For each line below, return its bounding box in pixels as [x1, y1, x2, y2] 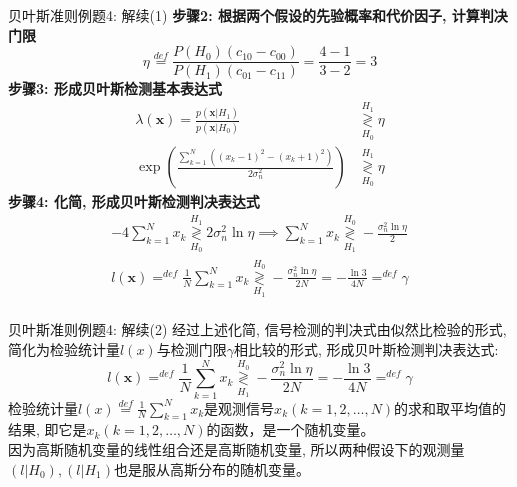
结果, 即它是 [8, 419, 87, 440]
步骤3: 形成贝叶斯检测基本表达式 [8, 78, 222, 99]
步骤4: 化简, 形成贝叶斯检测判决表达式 [8, 191, 260, 212]
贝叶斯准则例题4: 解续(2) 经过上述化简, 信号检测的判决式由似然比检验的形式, [8, 319, 507, 340]
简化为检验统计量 [8, 338, 120, 359]
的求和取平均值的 [394, 397, 507, 418]
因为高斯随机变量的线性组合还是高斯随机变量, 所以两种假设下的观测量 [8, 439, 465, 460]
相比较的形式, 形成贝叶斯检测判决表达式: [233, 338, 499, 359]
